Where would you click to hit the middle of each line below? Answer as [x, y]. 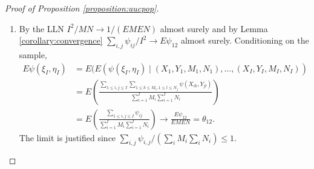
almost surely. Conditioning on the [245, 40]
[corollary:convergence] [61, 40]
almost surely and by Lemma [214, 28]
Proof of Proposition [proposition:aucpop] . [82, 8]
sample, [33, 54]
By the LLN [41, 28]
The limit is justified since [67, 137]
